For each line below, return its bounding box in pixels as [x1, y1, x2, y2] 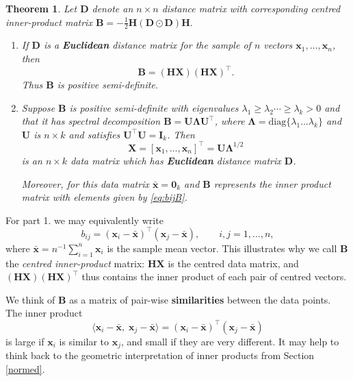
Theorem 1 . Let [5, 1, 77, 15]
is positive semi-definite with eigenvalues [69, 100, 239, 114]
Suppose [21, 100, 55, 114]
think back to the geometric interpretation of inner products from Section [5, 347, 315, 362]
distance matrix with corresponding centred [161, 1, 341, 15]
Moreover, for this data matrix [21, 176, 149, 190]
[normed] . [5, 361, 45, 376]
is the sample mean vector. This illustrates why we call [107, 241, 337, 255]
